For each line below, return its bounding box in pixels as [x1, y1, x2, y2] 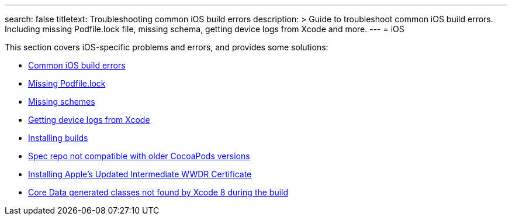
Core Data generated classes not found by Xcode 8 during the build [28, 187, 289, 197]
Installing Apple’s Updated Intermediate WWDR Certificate [28, 169, 252, 179]
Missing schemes [28, 97, 95, 106]
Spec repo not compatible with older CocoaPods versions [28, 151, 250, 161]
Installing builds [28, 133, 88, 143]
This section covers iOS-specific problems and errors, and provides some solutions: [5, 42, 328, 52]
